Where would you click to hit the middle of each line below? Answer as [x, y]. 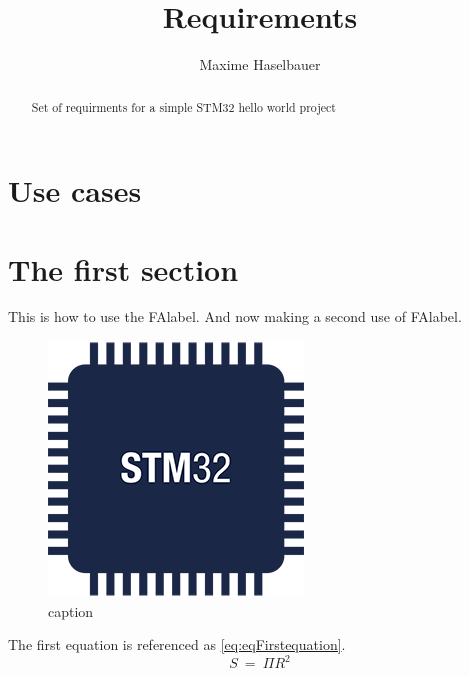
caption [71, 610]
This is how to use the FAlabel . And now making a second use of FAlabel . [235, 316]
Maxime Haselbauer [260, 64]
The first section [123, 268]
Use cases [75, 190]
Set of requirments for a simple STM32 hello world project [183, 106]
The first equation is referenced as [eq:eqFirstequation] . [177, 644]
